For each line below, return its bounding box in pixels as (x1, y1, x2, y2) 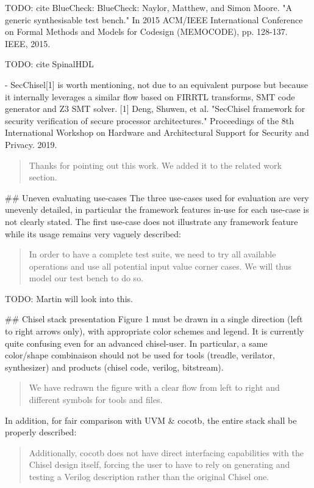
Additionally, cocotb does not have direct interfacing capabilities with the (29, 446, 304, 459)
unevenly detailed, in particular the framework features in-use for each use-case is (5, 203, 309, 216)
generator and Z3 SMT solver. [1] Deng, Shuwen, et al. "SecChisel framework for (5, 102, 305, 115)
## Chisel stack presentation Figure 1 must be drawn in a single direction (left (5, 312, 303, 325)
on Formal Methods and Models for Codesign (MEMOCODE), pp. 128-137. (5, 25, 288, 38)
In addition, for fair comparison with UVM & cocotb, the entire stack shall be (5, 413, 297, 426)
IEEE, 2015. (5, 37, 51, 50)
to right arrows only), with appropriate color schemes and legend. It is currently (5, 325, 304, 338)
